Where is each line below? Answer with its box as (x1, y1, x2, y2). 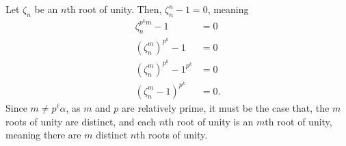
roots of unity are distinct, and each (5, 114, 156, 128)
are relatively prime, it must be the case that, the (122, 100, 330, 114)
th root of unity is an (165, 114, 254, 128)
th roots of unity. (136, 127, 208, 142)
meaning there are (5, 127, 81, 142)
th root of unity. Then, (66, 2, 162, 16)
